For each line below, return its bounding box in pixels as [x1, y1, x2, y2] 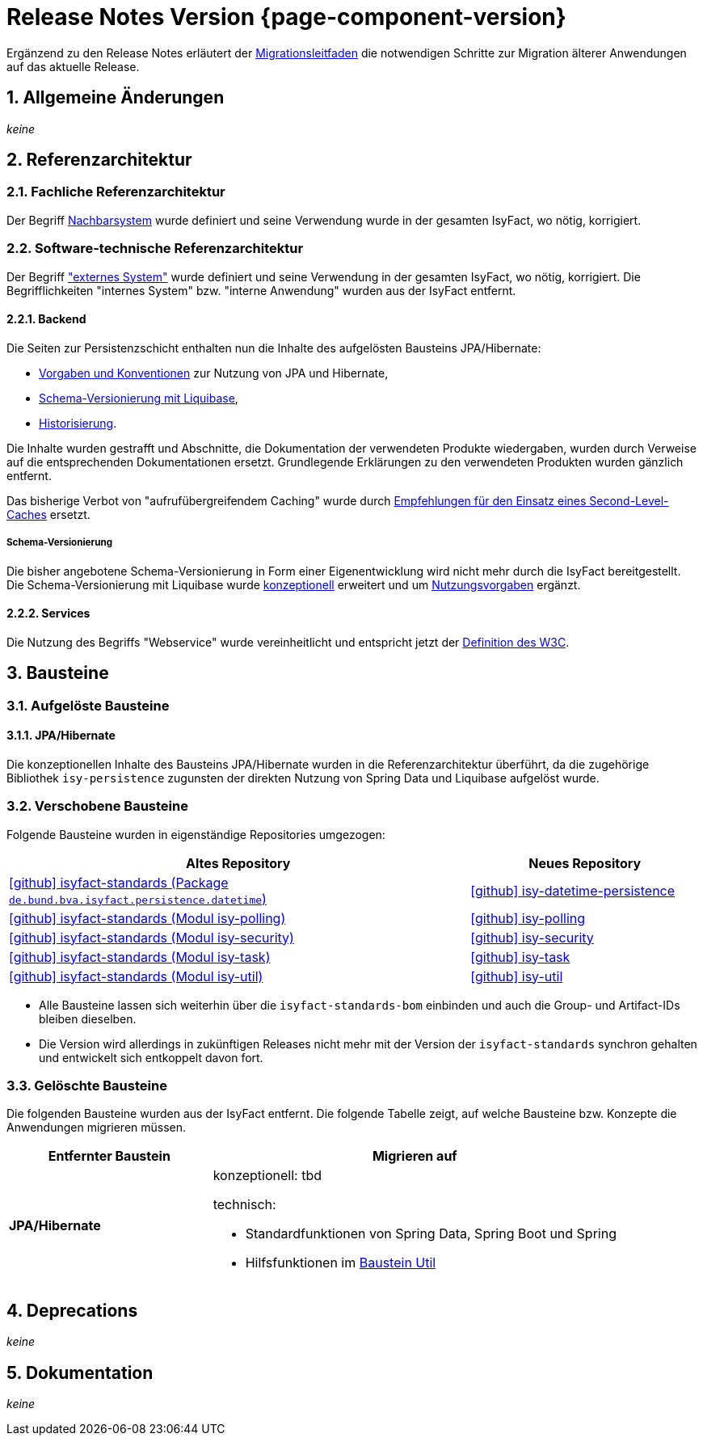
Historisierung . [39, 415, 117, 430]
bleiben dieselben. [39, 1011, 137, 1026]
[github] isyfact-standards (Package [9, 874, 229, 891]
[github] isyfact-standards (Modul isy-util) [9, 968, 263, 985]
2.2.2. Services [6, 606, 91, 621]
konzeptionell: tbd [213, 1167, 322, 1184]
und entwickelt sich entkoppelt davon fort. [39, 1050, 263, 1065]
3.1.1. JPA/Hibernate [6, 728, 116, 743]
